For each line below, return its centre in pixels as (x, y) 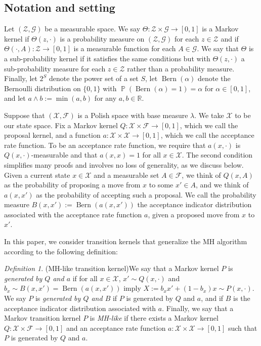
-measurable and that (64, 155)
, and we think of (222, 185)
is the (242, 298)
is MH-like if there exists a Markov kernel (154, 318)
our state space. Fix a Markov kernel (61, 125)
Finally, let (21, 78)
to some (161, 185)
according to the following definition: (61, 251)
